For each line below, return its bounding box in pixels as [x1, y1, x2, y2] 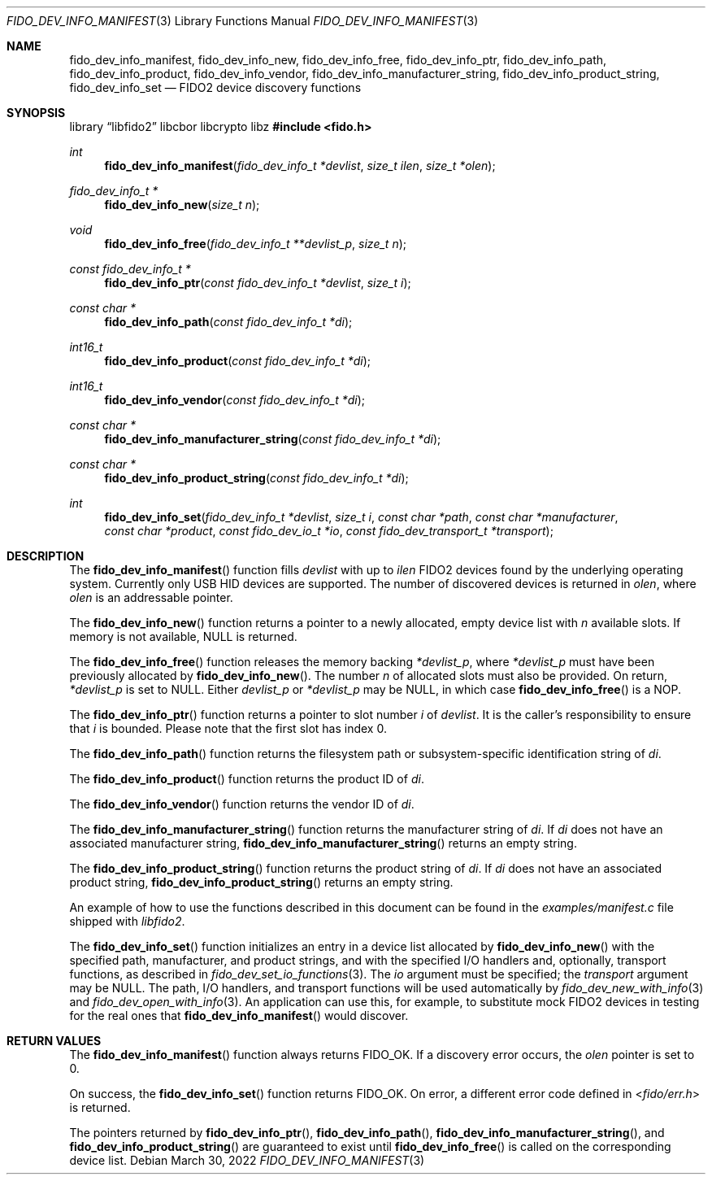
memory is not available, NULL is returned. [69, 630, 297, 643]
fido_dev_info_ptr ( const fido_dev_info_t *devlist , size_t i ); [104, 276, 411, 290]
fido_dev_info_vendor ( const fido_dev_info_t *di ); [104, 393, 366, 407]
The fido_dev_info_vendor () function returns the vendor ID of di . [69, 797, 415, 811]
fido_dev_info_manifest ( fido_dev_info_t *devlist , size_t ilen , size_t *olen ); [104, 159, 496, 172]
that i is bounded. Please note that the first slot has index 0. [69, 721, 387, 735]
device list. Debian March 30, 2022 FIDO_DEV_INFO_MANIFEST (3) [69, 1153, 425, 1167]
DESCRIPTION [7, 549, 85, 563]
